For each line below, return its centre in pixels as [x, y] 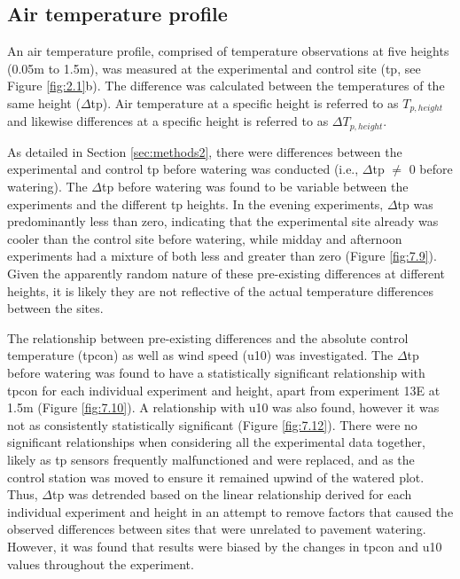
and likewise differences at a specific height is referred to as [168, 121]
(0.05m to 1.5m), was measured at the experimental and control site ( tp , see [214, 68]
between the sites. [55, 308]
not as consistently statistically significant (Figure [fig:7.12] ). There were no [212, 424]
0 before [431, 169]
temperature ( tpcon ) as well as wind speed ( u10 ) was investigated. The [200, 355]
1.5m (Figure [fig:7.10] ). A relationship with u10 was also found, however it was [223, 407]
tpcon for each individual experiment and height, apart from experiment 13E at [224, 390]
